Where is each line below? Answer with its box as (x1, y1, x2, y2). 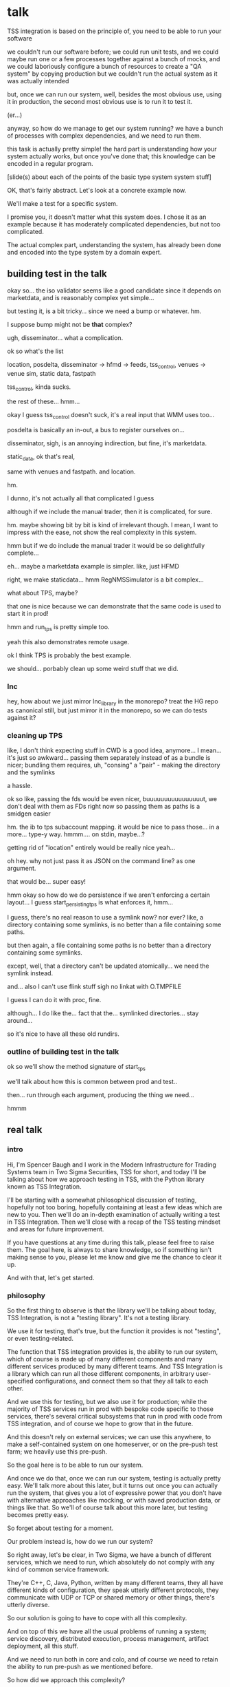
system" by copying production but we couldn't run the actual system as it (7, 70, 218, 78)
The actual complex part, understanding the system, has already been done (7, 240, 222, 248)
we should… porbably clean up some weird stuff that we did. (7, 664, 179, 672)
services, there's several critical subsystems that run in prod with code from (7, 1412, 222, 1420)
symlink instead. (7, 968, 54, 977)
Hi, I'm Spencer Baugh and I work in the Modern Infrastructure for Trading (7, 1160, 216, 1169)
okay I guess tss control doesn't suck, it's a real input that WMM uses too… (7, 411, 215, 421)
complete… (7, 549, 39, 557)
